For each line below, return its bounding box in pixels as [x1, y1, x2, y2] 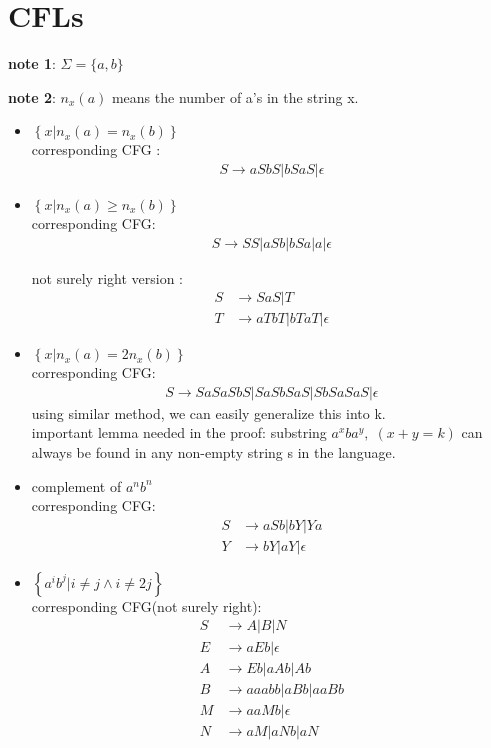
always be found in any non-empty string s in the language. [31, 442, 396, 463]
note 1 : [8, 53, 56, 74]
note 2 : [8, 86, 56, 107]
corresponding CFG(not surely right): [31, 595, 262, 616]
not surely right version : [31, 267, 183, 288]
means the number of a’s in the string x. [111, 86, 359, 107]
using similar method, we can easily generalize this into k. [31, 402, 386, 423]
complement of [31, 475, 122, 496]
